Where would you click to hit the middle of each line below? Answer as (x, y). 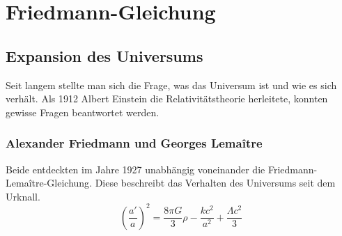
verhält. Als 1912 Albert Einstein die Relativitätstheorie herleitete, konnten (167, 99)
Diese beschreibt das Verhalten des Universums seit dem (215, 183)
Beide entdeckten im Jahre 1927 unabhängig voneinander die (135, 169)
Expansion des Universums (104, 55)
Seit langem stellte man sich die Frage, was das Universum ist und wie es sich (171, 85)
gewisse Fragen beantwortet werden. (83, 112)
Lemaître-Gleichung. (49, 183)
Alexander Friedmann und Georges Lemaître (134, 143)
